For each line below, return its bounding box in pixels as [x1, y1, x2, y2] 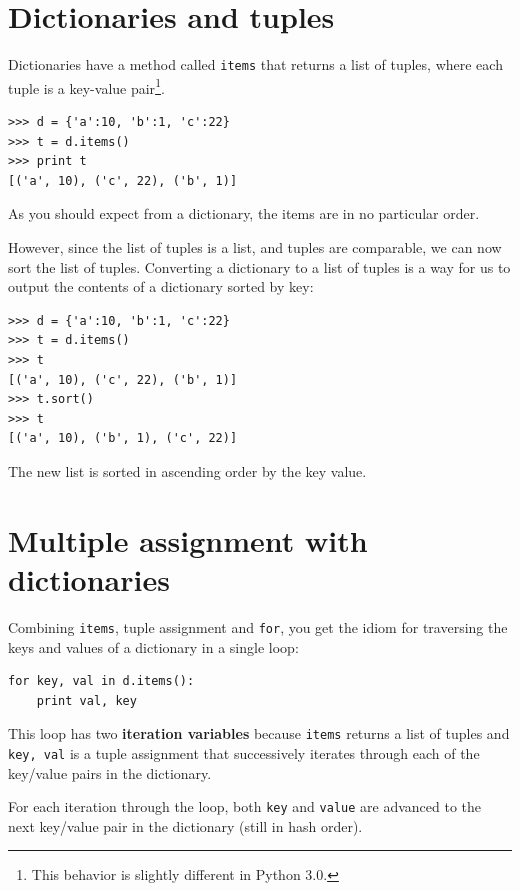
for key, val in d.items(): [8, 674, 195, 689]
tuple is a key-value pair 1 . [8, 74, 165, 98]
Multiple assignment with [8, 519, 368, 560]
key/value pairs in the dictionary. [8, 762, 212, 783]
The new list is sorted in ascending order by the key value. [8, 460, 367, 481]
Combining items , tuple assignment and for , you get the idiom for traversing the [8, 616, 508, 637]
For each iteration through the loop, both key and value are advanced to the [8, 796, 482, 817]
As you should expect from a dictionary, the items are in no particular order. [8, 203, 480, 224]
